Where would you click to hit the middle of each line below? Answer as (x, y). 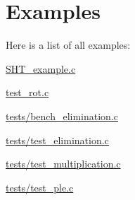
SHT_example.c (41, 68)
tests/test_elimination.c (57, 140)
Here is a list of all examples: (68, 45)
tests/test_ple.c (40, 187)
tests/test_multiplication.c (63, 164)
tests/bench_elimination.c (62, 116)
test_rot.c (27, 92)
